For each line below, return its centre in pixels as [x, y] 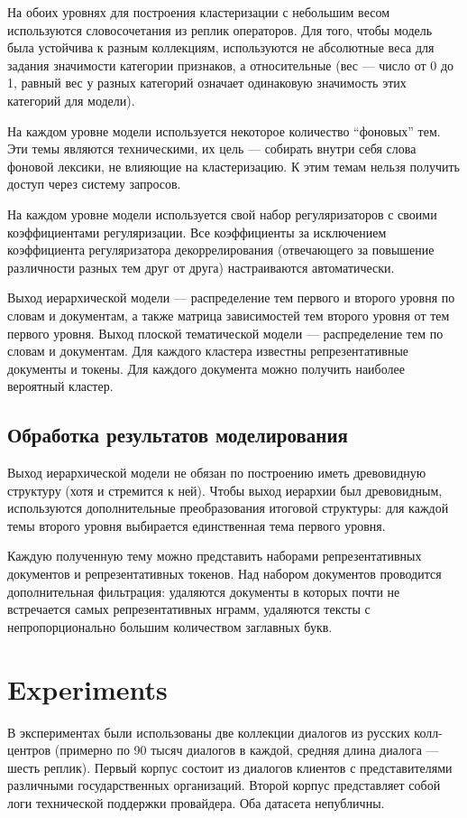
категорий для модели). [71, 100]
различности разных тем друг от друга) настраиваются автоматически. [201, 267]
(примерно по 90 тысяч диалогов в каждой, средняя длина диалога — [247, 750]
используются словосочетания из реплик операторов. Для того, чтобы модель [220, 29]
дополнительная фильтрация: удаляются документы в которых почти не [204, 591]
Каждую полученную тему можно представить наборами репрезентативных [215, 556]
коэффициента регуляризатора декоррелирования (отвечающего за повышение [221, 250]
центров [29, 750]
